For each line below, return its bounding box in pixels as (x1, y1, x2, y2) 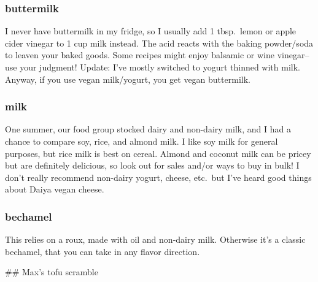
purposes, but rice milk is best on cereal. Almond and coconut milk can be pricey (5, 147, 311, 159)
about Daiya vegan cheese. (5, 183, 104, 196)
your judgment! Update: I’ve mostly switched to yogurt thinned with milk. (20, 61, 300, 73)
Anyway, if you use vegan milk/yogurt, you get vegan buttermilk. (5, 72, 250, 85)
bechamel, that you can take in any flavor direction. (5, 245, 200, 257)
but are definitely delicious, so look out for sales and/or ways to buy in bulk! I (5, 159, 300, 172)
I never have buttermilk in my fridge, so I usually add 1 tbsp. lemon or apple (5, 25, 297, 37)
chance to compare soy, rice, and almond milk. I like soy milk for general (5, 135, 278, 147)
